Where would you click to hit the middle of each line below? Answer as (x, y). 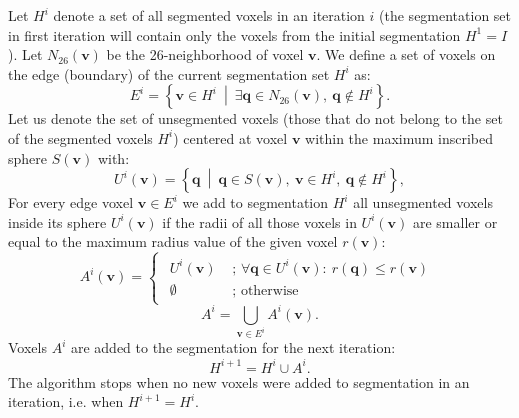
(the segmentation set (445, 15)
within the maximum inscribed (399, 137)
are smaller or (455, 221)
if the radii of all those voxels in (259, 221)
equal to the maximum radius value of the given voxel (173, 241)
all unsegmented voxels (423, 202)
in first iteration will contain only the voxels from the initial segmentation (234, 34)
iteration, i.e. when (66, 401)
